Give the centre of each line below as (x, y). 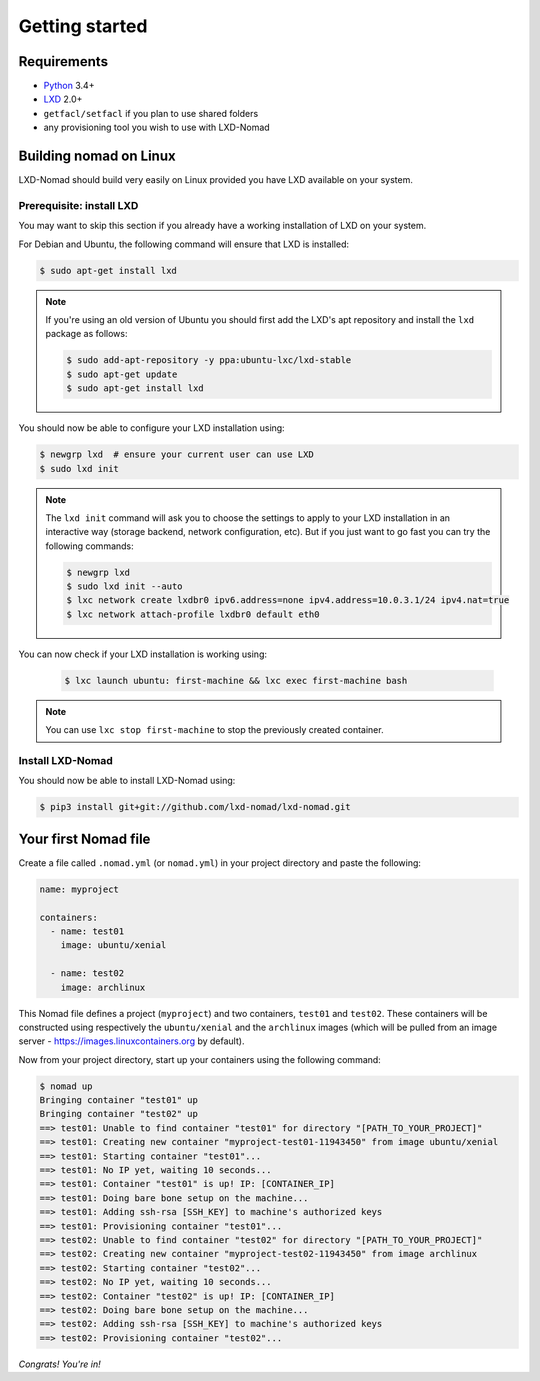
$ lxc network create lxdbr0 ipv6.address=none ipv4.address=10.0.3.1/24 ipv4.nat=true (288, 600)
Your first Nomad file (84, 838)
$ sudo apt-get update (122, 374)
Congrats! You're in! (59, 1364)
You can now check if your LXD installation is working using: (143, 654)
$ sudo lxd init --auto (125, 586)
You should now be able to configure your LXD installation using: (151, 428)
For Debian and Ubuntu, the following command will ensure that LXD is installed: (184, 244)
